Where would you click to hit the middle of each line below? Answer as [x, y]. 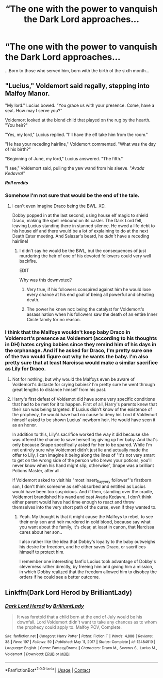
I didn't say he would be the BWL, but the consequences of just [83, 251]
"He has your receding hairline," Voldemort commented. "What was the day [81, 144]
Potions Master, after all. [36, 471]
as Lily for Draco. [25, 368]
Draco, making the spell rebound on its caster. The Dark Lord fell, [77, 221]
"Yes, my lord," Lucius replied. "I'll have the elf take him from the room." [77, 135]
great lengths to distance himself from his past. [59, 390]
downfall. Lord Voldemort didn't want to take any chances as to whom [87, 622]
